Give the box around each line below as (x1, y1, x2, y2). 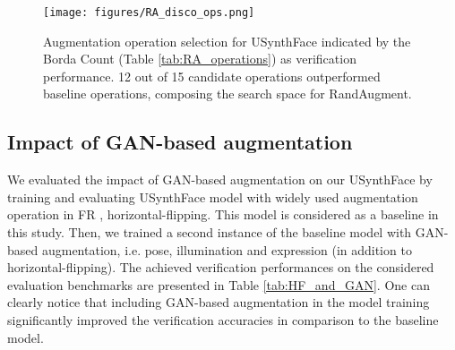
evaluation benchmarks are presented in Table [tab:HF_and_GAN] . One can (7, 275, 430, 294)
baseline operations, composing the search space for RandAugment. (43, 84, 412, 103)
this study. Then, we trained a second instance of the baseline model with (7, 223, 412, 242)
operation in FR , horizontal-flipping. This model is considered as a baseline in (7, 205, 439, 224)
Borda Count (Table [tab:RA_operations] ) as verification (43, 49, 356, 68)
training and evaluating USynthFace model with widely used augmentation (7, 187, 418, 206)
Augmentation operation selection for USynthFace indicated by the (43, 31, 411, 50)
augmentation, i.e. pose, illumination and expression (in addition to (41, 240, 412, 259)
